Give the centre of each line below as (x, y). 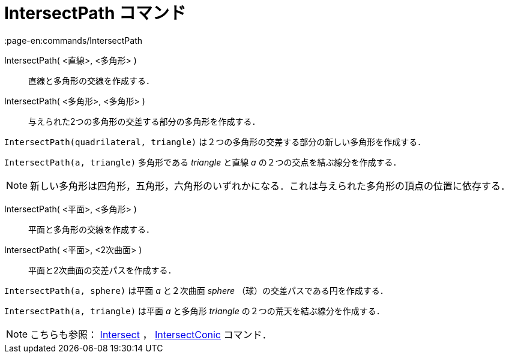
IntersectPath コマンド (95, 13)
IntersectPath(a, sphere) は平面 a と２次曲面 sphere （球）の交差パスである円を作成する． (196, 290)
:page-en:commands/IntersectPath (74, 40)
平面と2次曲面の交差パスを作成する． (102, 270)
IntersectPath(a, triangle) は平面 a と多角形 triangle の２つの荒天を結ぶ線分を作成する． (194, 311)
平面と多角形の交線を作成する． (91, 229)
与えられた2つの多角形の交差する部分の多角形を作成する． (144, 121)
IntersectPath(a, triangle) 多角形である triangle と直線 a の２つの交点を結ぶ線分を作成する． (203, 162)
